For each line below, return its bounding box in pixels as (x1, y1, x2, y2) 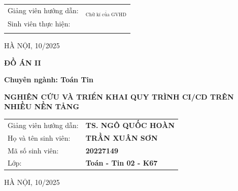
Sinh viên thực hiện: (8, 18, 71, 28)
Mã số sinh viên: (8, 145, 59, 155)
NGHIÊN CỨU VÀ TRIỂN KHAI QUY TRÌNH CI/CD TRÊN (4, 91, 234, 102)
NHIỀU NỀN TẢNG (4, 101, 80, 112)
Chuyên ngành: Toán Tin (4, 74, 94, 85)
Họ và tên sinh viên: (8, 132, 71, 143)
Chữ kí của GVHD (85, 12, 126, 17)
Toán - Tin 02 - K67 (85, 157, 158, 168)
